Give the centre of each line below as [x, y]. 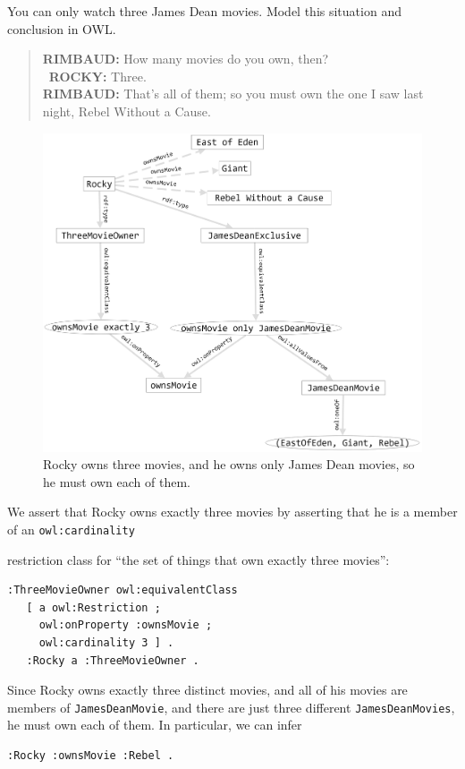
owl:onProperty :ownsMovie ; [126, 625]
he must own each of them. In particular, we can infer [155, 725]
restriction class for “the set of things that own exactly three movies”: [199, 559]
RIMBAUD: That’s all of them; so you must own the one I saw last [233, 94]
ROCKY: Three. [97, 76]
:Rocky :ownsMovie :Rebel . [91, 756]
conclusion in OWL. [62, 28]
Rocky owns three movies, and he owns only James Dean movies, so [229, 464]
